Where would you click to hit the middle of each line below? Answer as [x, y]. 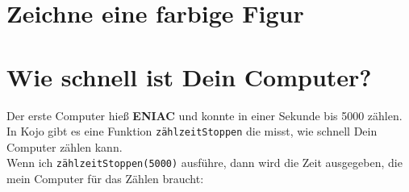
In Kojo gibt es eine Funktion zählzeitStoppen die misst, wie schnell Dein [192, 131]
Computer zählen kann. [65, 146]
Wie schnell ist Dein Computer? [189, 76]
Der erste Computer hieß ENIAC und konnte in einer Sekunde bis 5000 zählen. [204, 115]
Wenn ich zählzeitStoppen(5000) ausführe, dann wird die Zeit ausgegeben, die [204, 163]
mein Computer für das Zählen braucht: [105, 178]
